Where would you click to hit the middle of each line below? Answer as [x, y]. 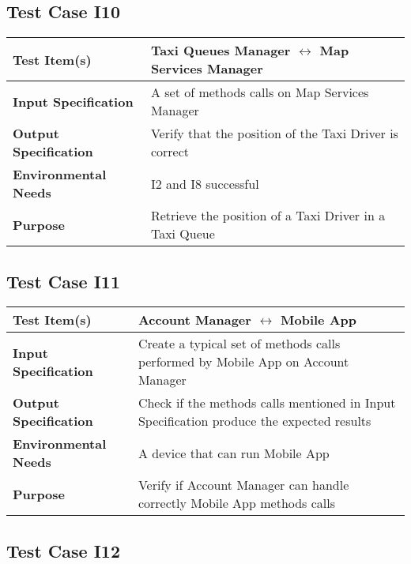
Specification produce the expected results [255, 421]
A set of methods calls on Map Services [260, 92]
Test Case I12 [63, 550]
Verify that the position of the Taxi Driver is [274, 133]
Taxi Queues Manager [221, 51]
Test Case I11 [63, 281]
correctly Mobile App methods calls [237, 503]
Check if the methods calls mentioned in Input [267, 403]
